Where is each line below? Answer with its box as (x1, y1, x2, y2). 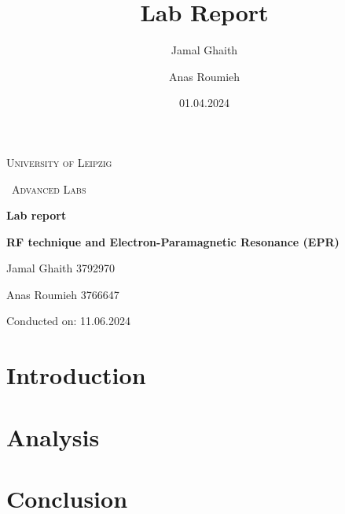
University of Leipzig (6, 153, 112, 170)
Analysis (6, 420, 100, 453)
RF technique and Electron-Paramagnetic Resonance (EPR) (6, 233, 339, 250)
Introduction (6, 359, 146, 391)
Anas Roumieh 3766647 (6, 286, 119, 302)
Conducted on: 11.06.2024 (6, 312, 130, 329)
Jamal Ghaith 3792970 (6, 260, 115, 276)
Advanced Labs (11, 180, 86, 197)
